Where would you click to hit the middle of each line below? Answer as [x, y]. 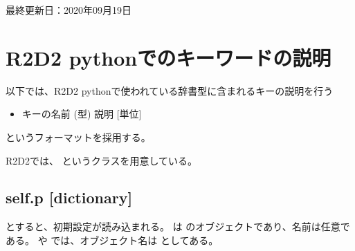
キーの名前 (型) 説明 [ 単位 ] [82, 114]
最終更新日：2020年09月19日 [69, 10]
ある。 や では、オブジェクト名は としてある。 [112, 240]
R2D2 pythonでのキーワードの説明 [169, 57]
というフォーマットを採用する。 [78, 137]
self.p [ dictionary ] [69, 197]
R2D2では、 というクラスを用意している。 [101, 160]
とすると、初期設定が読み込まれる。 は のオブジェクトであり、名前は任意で [178, 226]
